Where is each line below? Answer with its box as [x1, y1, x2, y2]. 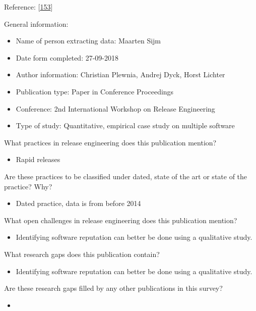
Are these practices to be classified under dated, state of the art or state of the [4, 171, 247, 181]
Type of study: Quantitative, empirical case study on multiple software [16, 120, 235, 131]
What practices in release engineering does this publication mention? [4, 137, 217, 147]
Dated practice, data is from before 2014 [16, 198, 141, 209]
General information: [4, 18, 69, 29]
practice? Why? [4, 181, 52, 191]
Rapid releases [16, 154, 60, 165]
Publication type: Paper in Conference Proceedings [16, 86, 174, 96]
